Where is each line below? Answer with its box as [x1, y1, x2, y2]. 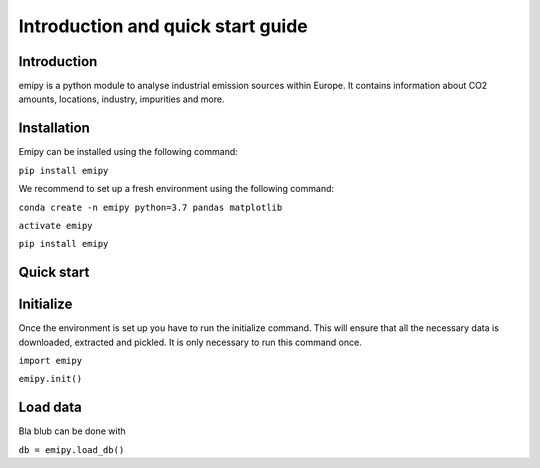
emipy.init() [18, 373, 83, 385]
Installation [18, 120, 90, 137]
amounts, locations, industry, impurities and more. [18, 93, 225, 105]
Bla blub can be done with [18, 425, 127, 437]
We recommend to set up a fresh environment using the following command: [18, 183, 335, 195]
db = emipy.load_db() [18, 444, 125, 455]
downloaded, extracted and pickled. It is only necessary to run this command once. [18, 336, 362, 348]
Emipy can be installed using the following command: [18, 146, 239, 158]
